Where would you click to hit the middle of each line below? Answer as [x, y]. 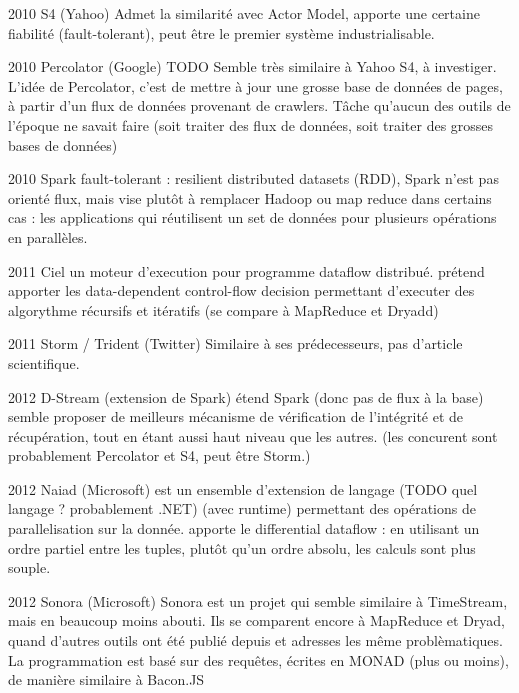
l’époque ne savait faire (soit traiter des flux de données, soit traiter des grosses [251, 124]
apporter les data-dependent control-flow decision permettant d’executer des [241, 290]
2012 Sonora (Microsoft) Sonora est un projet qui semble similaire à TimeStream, [258, 600]
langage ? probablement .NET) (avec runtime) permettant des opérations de [242, 508]
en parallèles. [48, 236]
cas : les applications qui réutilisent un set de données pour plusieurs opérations [252, 217]
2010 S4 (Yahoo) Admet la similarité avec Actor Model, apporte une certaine [244, 13]
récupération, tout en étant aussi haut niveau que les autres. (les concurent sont [253, 435]
